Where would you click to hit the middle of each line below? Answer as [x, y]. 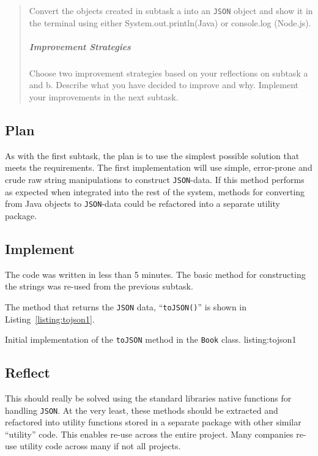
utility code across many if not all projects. [100, 446]
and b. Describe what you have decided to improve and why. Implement [164, 85]
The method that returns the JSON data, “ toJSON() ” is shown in [126, 306]
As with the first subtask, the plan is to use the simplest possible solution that [152, 155]
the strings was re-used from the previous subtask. [99, 286]
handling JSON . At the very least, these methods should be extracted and [142, 410]
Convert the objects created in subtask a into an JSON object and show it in [171, 10]
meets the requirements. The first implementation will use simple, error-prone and [159, 167]
